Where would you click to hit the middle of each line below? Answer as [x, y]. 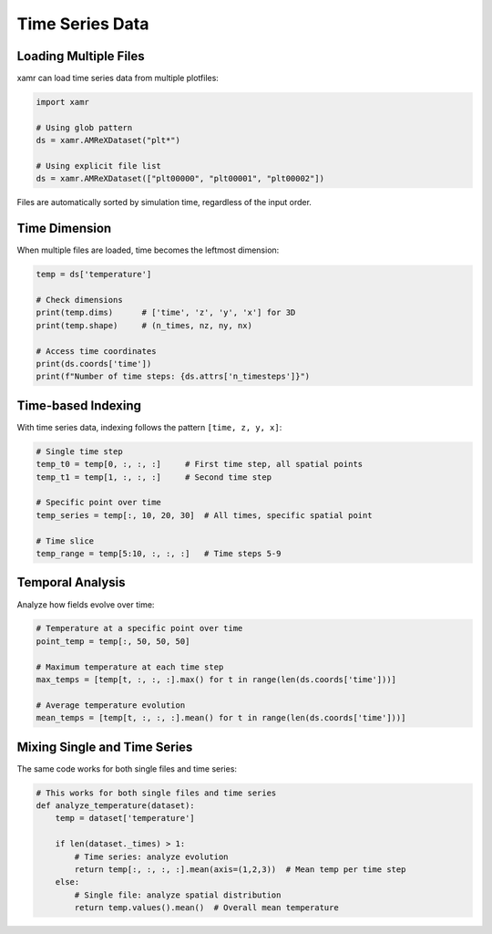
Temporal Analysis [71, 582]
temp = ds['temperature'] [94, 275]
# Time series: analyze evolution [151, 856]
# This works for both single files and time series [156, 793]
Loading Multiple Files [81, 56]
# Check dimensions [79, 300]
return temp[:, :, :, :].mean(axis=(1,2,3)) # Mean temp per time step [240, 870]
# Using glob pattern [84, 127]
